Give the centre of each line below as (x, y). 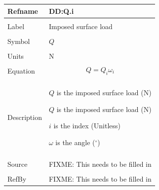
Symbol (19, 41)
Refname (23, 11)
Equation (21, 70)
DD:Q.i (61, 11)
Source (18, 164)
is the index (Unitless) (87, 126)
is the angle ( (75, 142)
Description (25, 117)
